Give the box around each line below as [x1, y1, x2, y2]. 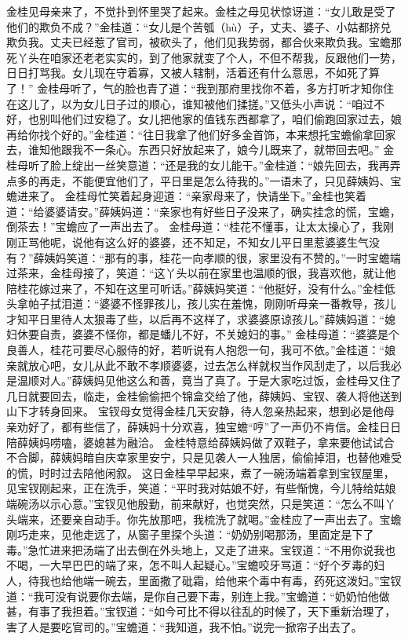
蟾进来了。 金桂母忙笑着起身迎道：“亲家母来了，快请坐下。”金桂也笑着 [6, 188, 366, 204]
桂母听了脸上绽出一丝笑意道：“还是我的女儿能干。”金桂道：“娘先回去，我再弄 [6, 156, 401, 173]
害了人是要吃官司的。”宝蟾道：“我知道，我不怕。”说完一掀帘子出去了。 [6, 618, 362, 635]
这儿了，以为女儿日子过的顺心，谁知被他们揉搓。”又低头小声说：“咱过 [16, 95, 374, 112]
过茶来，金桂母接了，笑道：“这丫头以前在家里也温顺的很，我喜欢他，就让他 [6, 265, 396, 281]
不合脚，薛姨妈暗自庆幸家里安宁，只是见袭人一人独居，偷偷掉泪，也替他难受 [6, 449, 402, 466]
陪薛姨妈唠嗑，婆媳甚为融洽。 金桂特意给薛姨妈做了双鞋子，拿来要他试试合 [6, 433, 395, 450]
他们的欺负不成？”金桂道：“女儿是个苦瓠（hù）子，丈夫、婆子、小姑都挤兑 [6, 18, 392, 35]
